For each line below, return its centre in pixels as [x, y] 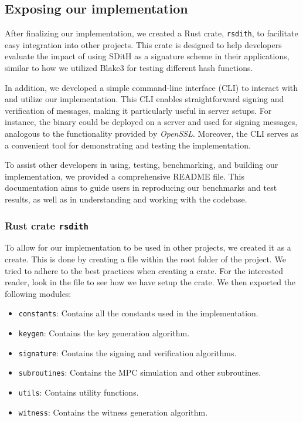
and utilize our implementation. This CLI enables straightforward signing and [144, 99]
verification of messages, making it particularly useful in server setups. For [138, 110]
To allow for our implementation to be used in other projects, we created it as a [148, 247]
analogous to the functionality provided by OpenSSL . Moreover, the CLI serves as [151, 134]
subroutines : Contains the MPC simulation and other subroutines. [140, 372]
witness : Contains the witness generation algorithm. [113, 412]
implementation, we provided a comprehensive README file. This [125, 176]
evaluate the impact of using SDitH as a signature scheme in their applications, [147, 56]
